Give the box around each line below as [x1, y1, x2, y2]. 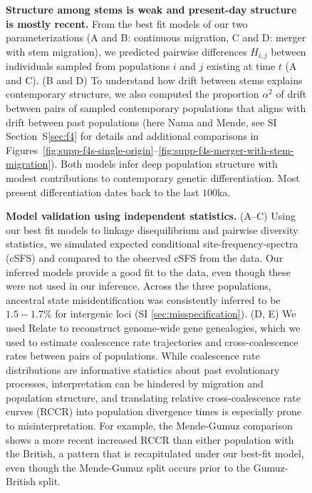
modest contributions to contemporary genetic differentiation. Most [6, 170, 300, 185]
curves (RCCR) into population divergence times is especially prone [6, 404, 301, 419]
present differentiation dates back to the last [6, 184, 199, 199]
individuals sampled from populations [6, 59, 170, 73]
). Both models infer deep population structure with [51, 156, 278, 171]
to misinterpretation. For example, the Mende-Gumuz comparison [6, 418, 293, 433]
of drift [276, 86, 307, 101]
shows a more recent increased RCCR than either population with [6, 432, 294, 447]
